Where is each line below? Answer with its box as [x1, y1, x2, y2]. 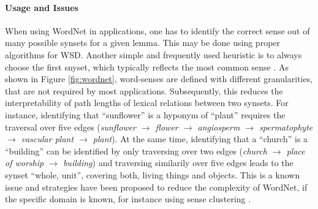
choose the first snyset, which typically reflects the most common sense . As [5, 60, 289, 73]
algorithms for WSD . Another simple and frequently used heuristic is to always [5, 48, 302, 61]
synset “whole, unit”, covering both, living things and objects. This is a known [5, 168, 300, 181]
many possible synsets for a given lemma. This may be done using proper [5, 36, 281, 49]
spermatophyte [259, 120, 313, 133]
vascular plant [21, 132, 74, 145]
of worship [5, 156, 44, 169]
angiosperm [197, 120, 240, 133]
